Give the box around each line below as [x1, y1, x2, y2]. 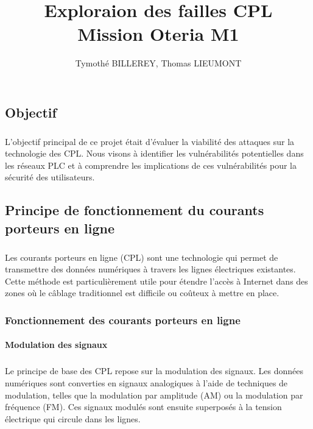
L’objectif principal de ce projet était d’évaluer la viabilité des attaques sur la [5, 135, 295, 147]
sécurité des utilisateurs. [5, 171, 95, 183]
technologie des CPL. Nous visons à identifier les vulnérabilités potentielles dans [5, 147, 304, 160]
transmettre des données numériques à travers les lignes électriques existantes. [5, 263, 296, 275]
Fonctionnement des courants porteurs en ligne [5, 312, 241, 327]
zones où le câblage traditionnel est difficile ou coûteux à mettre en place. [5, 286, 280, 299]
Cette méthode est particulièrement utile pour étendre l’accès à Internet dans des [5, 274, 308, 287]
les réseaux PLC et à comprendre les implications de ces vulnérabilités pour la [5, 158, 297, 171]
